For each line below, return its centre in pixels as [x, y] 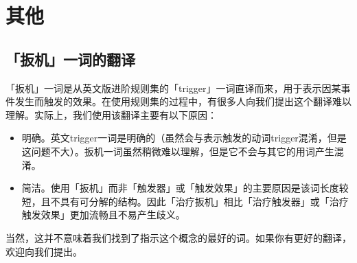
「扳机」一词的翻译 [70, 59]
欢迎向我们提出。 [44, 251]
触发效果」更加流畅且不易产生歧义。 [103, 215]
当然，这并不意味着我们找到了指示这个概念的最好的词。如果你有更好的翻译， [178, 237]
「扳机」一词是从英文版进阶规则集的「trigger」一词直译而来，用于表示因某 [173, 88]
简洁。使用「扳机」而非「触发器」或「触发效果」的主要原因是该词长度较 [185, 188]
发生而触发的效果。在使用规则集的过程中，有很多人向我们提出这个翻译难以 [183, 101]
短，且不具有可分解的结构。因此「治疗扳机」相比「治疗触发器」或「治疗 [185, 201]
